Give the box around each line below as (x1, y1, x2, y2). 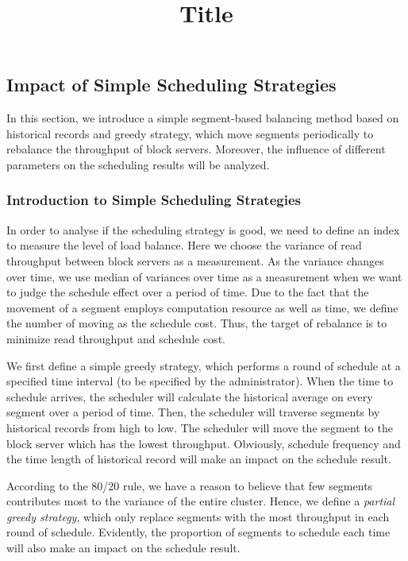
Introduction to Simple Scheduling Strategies (6, 190, 301, 210)
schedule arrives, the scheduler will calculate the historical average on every (6, 388, 373, 404)
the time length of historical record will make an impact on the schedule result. (6, 451, 391, 467)
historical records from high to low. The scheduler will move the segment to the (6, 419, 393, 435)
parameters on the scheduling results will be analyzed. (6, 156, 270, 172)
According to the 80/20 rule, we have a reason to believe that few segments (6, 477, 373, 493)
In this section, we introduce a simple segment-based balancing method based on (6, 110, 399, 126)
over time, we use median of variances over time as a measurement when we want (6, 268, 402, 284)
